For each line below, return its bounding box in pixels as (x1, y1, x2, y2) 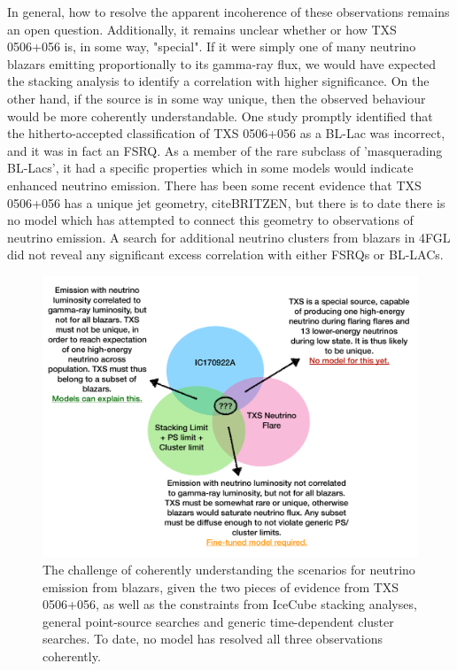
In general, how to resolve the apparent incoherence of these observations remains (7, 3, 450, 20)
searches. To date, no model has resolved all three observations (43, 629, 383, 648)
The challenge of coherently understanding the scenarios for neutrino (43, 560, 415, 579)
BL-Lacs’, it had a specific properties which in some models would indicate (7, 158, 414, 177)
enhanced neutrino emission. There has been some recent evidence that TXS (7, 175, 422, 194)
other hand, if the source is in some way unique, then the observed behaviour (7, 89, 426, 107)
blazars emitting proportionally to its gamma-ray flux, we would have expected (7, 54, 437, 73)
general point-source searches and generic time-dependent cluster (43, 612, 394, 630)
